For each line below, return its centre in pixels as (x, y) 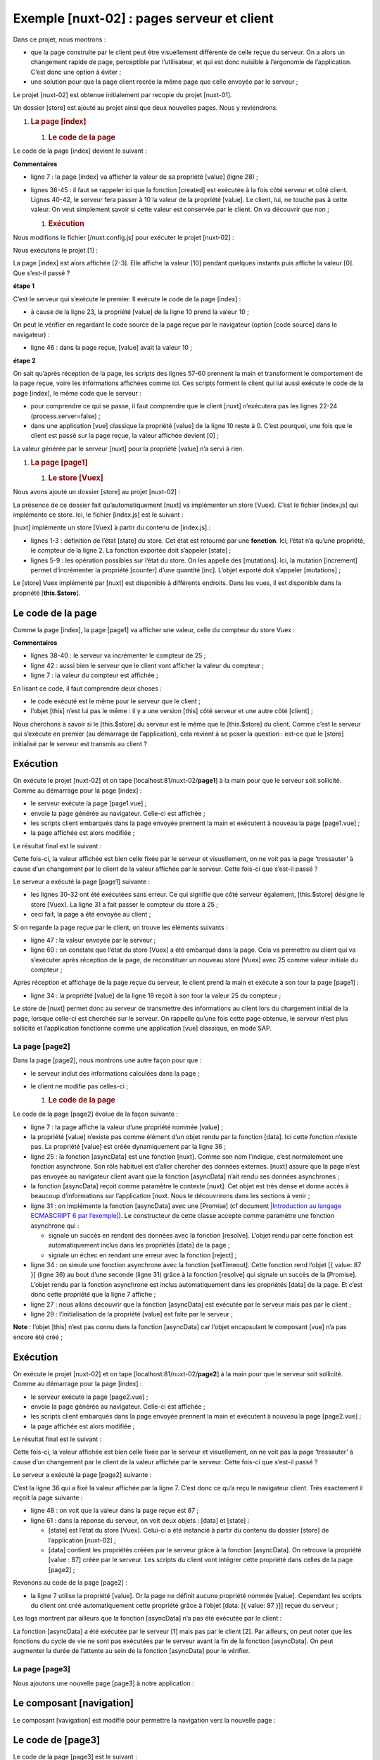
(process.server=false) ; (66, 416)
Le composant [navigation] (73, 1703)
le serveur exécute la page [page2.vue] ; (89, 1397)
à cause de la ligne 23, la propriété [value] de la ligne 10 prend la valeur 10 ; (140, 312)
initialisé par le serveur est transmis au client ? (80, 743)
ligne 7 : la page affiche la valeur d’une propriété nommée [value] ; (127, 1127)
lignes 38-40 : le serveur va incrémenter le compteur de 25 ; (118, 655)
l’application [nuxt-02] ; (82, 1540)
